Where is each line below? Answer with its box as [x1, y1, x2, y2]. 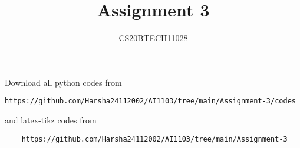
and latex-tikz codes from [5, 113, 97, 126]
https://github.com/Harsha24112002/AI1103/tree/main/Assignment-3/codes [5, 97, 296, 106]
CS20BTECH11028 [118, 32, 188, 44]
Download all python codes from [5, 76, 122, 88]
